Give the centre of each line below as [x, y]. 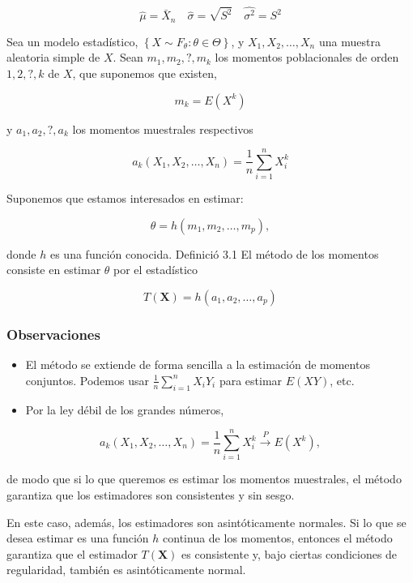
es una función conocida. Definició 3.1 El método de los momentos [214, 253]
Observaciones [53, 334]
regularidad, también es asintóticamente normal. [126, 570]
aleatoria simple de [53, 57]
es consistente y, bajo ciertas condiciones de [290, 553]
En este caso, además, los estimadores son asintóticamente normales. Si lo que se [206, 522]
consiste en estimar [54, 270]
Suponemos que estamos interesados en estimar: [125, 198]
